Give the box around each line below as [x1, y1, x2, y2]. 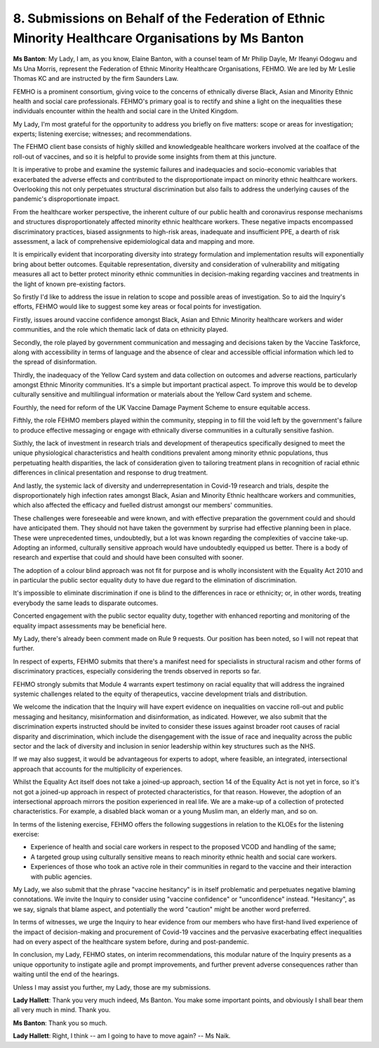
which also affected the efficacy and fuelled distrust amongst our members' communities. [13, 501, 273, 510]
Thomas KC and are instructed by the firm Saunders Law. [13, 75, 179, 83]
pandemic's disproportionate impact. [13, 195, 120, 203]
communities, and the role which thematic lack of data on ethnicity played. [13, 325, 228, 334]
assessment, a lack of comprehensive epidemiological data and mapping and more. [13, 237, 255, 245]
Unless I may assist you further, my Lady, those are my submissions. [13, 983, 211, 991]
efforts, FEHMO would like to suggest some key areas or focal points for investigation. [13, 302, 262, 311]
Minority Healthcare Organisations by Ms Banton [13, 30, 305, 46]
